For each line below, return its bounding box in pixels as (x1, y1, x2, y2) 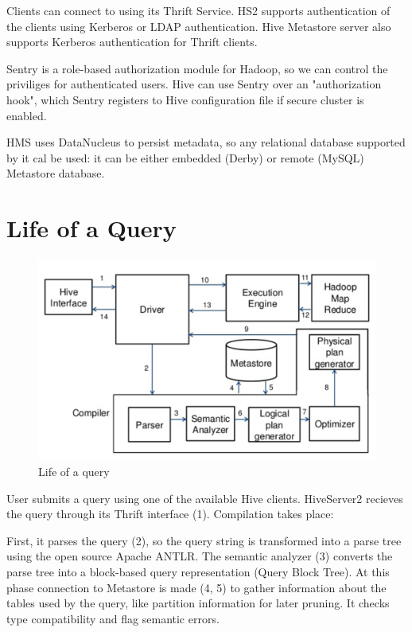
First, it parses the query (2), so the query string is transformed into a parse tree (6, 532, 402, 548)
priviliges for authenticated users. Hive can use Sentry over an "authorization (6, 76, 382, 92)
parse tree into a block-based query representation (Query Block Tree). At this (6, 564, 390, 580)
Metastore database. (6, 165, 105, 181)
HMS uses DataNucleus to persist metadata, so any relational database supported (6, 134, 406, 150)
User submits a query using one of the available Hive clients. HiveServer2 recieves (6, 490, 403, 506)
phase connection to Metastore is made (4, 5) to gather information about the (6, 579, 387, 595)
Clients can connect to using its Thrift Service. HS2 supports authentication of (6, 2, 391, 18)
